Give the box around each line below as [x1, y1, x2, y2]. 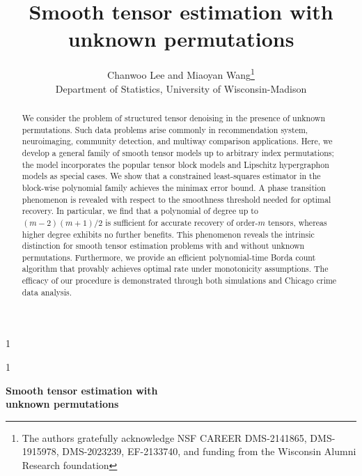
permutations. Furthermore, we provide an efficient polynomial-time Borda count [22, 251, 316, 263]
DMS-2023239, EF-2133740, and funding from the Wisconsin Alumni [62, 444, 356, 459]
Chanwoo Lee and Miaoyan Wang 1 [107, 66, 255, 82]
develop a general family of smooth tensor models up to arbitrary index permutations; [22, 146, 334, 158]
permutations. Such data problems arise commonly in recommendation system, [22, 123, 308, 135]
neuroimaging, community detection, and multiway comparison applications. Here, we [22, 135, 333, 147]
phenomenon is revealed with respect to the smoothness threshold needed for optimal [22, 193, 331, 205]
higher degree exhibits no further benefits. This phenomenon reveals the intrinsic [22, 228, 315, 240]
